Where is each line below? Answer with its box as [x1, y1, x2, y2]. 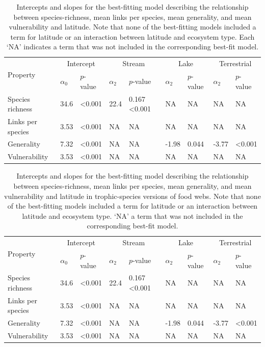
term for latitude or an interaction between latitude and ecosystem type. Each [10, 31, 255, 42]
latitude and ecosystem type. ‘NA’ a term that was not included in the [22, 210, 243, 221]
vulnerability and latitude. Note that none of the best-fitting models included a [9, 21, 256, 32]
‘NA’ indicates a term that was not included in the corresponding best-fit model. [6, 41, 259, 52]
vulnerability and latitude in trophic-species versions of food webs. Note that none [4, 190, 261, 201]
